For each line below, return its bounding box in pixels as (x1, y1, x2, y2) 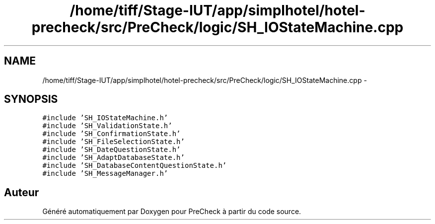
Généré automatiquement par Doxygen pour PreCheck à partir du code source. (42, 207, 301, 216)
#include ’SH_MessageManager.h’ (42, 169, 168, 178)
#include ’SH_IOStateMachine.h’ (42, 114, 168, 122)
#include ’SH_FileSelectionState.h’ (42, 138, 185, 146)
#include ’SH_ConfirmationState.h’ (42, 130, 181, 138)
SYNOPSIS (4, 93, 58, 106)
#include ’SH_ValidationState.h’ (42, 122, 172, 130)
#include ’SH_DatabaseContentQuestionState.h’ (42, 161, 227, 170)
